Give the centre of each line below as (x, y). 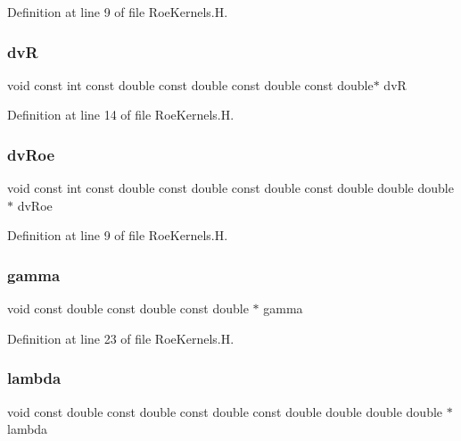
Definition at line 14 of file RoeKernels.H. (121, 115)
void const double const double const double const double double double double (225, 411)
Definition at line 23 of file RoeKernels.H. (121, 338)
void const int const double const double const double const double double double (230, 188)
